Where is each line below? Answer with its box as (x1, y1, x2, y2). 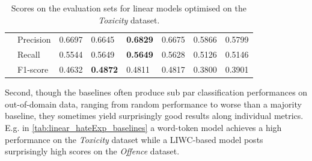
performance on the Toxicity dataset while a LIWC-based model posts (5, 133, 263, 145)
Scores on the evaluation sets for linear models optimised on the (11, 2, 246, 14)
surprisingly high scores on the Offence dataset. (5, 145, 180, 157)
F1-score (17, 63, 49, 76)
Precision (17, 33, 51, 46)
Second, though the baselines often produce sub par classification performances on (5, 86, 308, 99)
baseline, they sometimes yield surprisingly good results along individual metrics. (5, 109, 304, 122)
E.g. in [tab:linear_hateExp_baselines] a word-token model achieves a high (5, 121, 282, 133)
